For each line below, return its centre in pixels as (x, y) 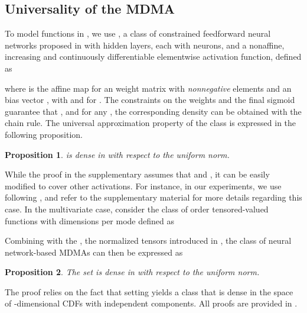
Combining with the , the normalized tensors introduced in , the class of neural (148, 241)
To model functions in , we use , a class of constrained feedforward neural (138, 33)
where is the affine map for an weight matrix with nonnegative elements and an (148, 88)
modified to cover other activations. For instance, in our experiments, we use (143, 185)
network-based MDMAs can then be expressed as (94, 252)
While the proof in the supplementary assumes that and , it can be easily (137, 174)
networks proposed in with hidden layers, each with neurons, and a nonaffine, (145, 45)
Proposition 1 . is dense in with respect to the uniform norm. (117, 154)
